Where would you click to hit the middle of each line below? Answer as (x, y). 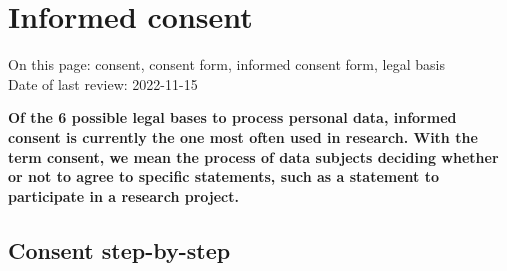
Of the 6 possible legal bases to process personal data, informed (232, 117)
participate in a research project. (123, 195)
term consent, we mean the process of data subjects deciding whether (253, 156)
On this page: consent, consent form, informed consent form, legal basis (226, 64)
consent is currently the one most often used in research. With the (243, 136)
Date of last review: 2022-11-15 (103, 83)
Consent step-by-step (119, 249)
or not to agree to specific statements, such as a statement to (223, 176)
